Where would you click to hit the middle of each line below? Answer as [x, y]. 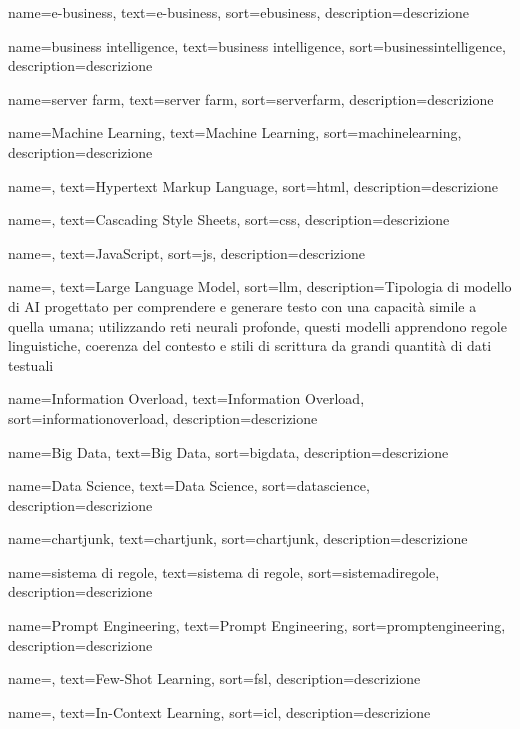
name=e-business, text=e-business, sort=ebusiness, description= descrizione [239, 12]
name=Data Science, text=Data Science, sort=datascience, [189, 485]
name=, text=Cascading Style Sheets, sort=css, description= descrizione [229, 219]
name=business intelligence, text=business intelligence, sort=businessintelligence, [257, 45]
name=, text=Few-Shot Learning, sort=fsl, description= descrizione [214, 678]
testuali [31, 364]
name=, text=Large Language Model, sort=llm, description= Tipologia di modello [260, 286]
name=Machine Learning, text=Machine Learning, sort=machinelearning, [235, 132]
